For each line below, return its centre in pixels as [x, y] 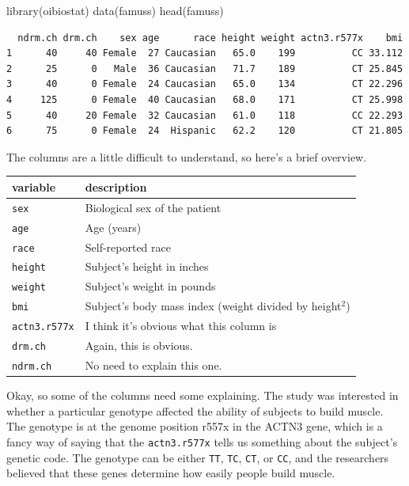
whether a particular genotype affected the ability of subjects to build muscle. [195, 410]
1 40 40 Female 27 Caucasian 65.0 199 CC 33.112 [205, 53]
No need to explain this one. [153, 364]
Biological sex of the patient [153, 207]
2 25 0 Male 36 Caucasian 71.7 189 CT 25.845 [205, 68]
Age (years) [113, 227]
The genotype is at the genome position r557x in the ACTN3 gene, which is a [195, 426]
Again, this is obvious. [139, 346]
